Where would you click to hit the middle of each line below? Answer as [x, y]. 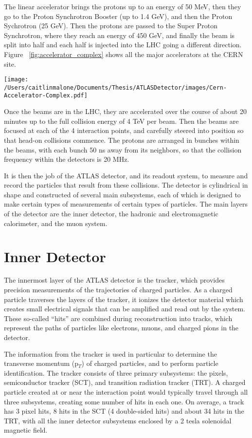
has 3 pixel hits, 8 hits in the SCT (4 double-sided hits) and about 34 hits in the [124, 411]
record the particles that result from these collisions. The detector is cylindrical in [126, 185]
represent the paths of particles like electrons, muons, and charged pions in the [121, 328]
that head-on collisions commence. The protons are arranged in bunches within [122, 140]
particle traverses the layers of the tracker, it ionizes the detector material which [124, 299]
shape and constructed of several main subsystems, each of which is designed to [122, 194]
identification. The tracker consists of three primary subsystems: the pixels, [116, 372]
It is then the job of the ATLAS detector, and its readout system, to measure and [126, 175]
